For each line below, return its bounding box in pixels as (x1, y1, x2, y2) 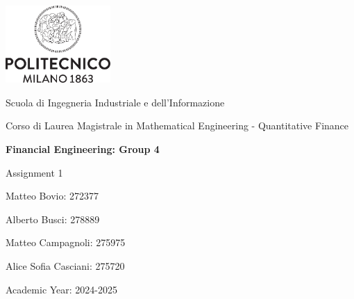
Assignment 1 (6, 165, 63, 179)
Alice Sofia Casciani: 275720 (6, 259, 125, 273)
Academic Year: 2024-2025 (6, 282, 118, 296)
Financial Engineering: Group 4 (6, 142, 160, 156)
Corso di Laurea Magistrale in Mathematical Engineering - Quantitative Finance (6, 118, 349, 133)
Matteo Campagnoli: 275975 (6, 235, 126, 250)
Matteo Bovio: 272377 (6, 188, 99, 203)
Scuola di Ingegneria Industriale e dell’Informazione (6, 95, 225, 109)
